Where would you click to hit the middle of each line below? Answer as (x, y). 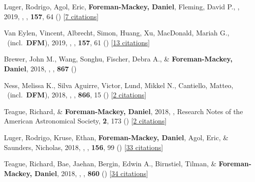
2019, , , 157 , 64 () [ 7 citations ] (51, 16)
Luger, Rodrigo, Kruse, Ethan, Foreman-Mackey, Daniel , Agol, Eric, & (116, 137)
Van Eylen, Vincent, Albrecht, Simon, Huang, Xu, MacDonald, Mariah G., (117, 33)
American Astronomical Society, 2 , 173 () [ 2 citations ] (85, 121)
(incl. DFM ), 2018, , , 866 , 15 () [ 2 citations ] (77, 95)
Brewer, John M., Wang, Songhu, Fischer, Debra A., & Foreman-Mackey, (118, 59)
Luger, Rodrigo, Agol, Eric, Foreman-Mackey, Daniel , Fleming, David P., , (122, 6)
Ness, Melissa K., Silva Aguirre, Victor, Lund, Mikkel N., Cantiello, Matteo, (119, 85)
